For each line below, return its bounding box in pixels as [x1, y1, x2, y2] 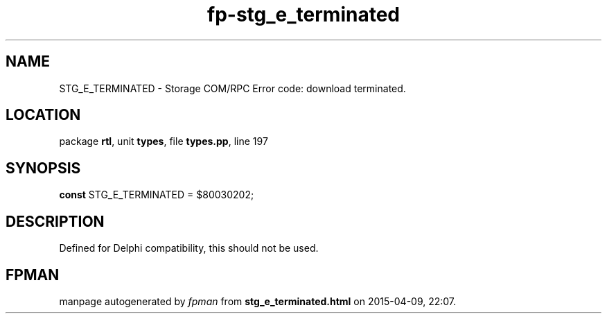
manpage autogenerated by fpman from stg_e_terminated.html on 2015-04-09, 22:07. [59, 295, 457, 307]
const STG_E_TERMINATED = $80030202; [59, 189, 254, 201]
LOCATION [6, 106, 81, 124]
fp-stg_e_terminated [207, 3, 400, 26]
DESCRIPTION [6, 212, 105, 230]
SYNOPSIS [6, 159, 81, 177]
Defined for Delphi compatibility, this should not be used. [59, 242, 319, 255]
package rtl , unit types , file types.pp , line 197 [59, 135, 268, 148]
